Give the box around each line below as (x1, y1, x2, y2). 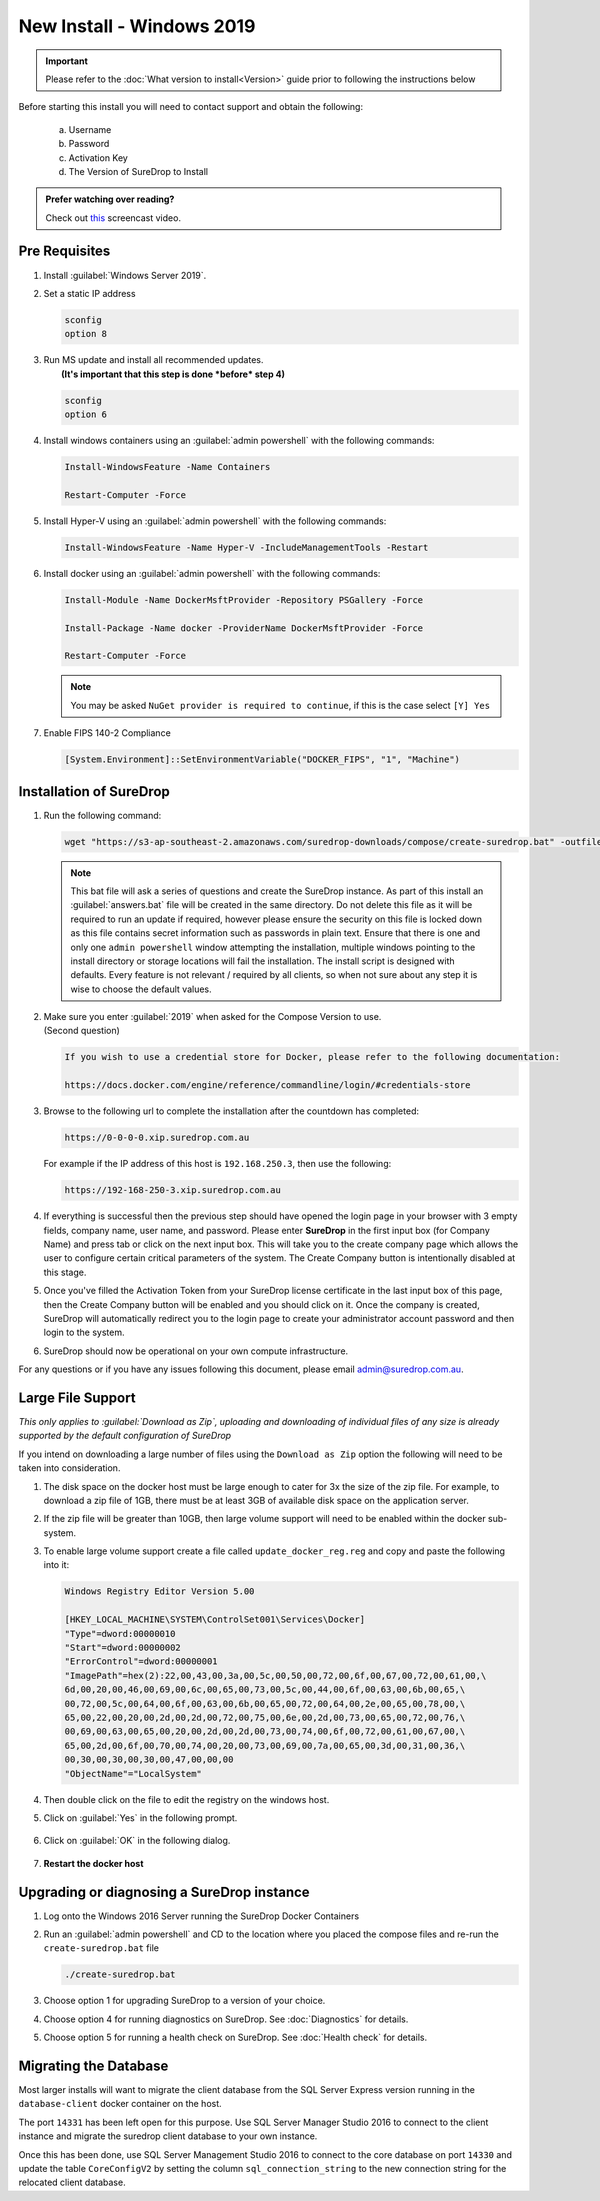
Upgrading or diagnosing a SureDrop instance (18, 1883, 310, 1900)
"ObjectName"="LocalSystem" (64, 1768, 202, 1779)
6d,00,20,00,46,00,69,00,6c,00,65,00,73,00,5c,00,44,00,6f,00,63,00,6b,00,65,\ (64, 1684, 466, 1695)
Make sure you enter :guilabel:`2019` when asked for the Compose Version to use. (43, 1011, 382, 1023)
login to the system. (43, 1326, 125, 1339)
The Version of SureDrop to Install (68, 165, 209, 177)
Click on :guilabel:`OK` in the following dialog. (43, 1835, 231, 1847)
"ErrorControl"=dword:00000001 (64, 1656, 219, 1667)
